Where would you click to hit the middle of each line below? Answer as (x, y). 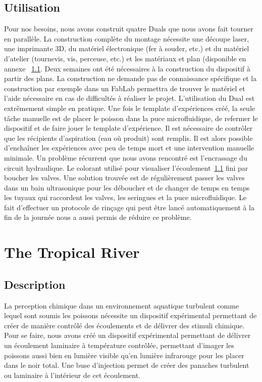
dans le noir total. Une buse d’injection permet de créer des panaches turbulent (127, 365)
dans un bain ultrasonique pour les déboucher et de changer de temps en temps (127, 187)
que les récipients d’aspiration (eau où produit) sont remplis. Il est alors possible (128, 138)
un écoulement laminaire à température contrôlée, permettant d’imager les (119, 345)
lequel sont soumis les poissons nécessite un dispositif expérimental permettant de (130, 315)
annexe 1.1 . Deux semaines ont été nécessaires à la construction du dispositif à (127, 68)
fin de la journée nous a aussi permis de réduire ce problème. (98, 217)
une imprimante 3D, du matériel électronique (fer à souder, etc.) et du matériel (127, 48)
